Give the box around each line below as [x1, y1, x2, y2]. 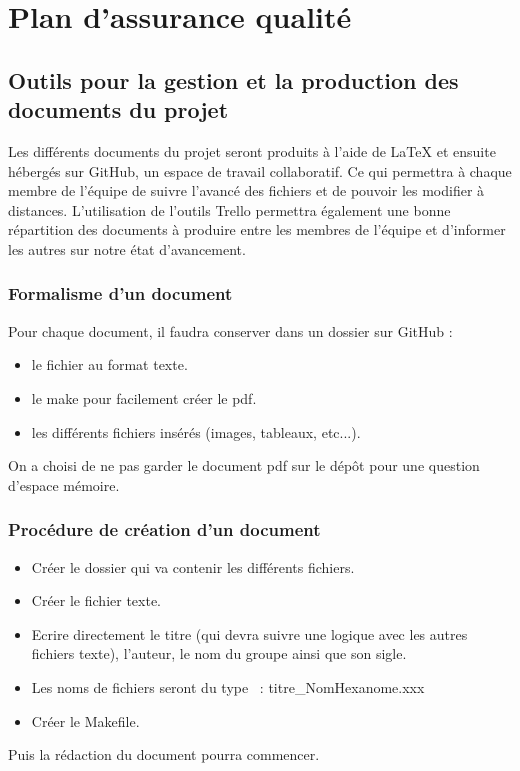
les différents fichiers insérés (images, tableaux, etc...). [31, 421, 361, 442]
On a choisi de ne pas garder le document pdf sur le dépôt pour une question [8, 455, 480, 476]
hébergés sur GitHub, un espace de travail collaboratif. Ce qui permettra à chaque [8, 160, 512, 181]
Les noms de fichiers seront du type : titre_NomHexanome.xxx [31, 676, 425, 697]
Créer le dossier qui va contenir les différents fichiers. [31, 556, 355, 577]
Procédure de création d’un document [8, 517, 321, 542]
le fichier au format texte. [31, 354, 188, 375]
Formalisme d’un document [8, 281, 233, 306]
